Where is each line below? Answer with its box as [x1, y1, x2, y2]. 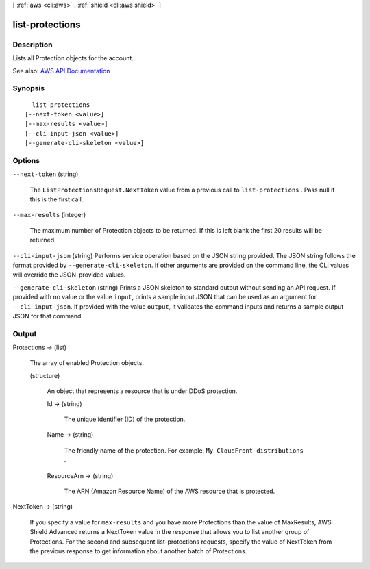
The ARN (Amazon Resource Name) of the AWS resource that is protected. [64, 487, 275, 495]
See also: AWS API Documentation [12, 66, 110, 75]
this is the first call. [29, 195, 84, 203]
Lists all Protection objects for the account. [12, 54, 134, 62]
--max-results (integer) [12, 211, 86, 219]
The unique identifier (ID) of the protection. [64, 415, 186, 423]
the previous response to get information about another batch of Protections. [29, 546, 247, 555]
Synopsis [12, 84, 45, 93]
